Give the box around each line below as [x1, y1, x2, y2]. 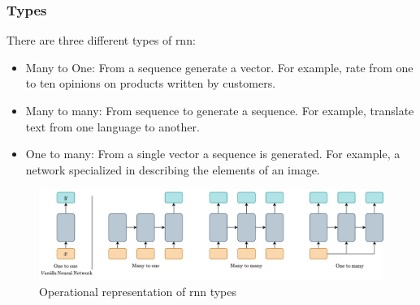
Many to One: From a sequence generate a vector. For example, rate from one [25, 58, 414, 75]
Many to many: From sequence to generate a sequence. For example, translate [25, 102, 414, 118]
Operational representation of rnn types [39, 282, 237, 299]
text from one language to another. [25, 118, 200, 135]
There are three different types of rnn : [6, 32, 196, 49]
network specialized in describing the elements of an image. [25, 161, 320, 178]
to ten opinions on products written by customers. [25, 75, 276, 92]
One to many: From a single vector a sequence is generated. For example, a [25, 145, 401, 162]
